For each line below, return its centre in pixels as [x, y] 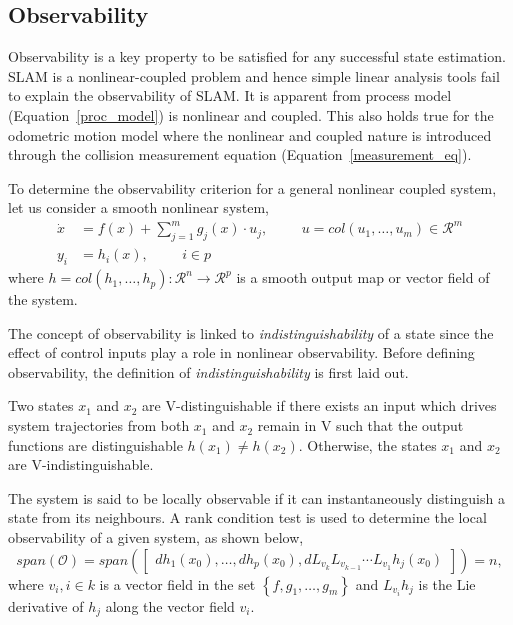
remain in [287, 425]
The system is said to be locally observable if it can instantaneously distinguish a [256, 497]
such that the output [400, 425]
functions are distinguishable [95, 444]
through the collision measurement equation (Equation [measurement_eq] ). [240, 154]
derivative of [46, 605]
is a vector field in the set [177, 583]
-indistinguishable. [97, 464]
